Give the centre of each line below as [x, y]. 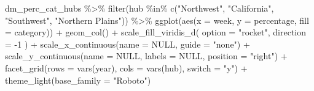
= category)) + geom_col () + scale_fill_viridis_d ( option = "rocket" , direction [156, 32]
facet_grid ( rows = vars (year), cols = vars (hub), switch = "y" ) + [126, 67]
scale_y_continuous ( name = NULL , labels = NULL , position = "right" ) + [146, 56]
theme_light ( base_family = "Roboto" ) [78, 80]
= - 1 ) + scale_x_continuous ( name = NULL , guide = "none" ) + [128, 44]
